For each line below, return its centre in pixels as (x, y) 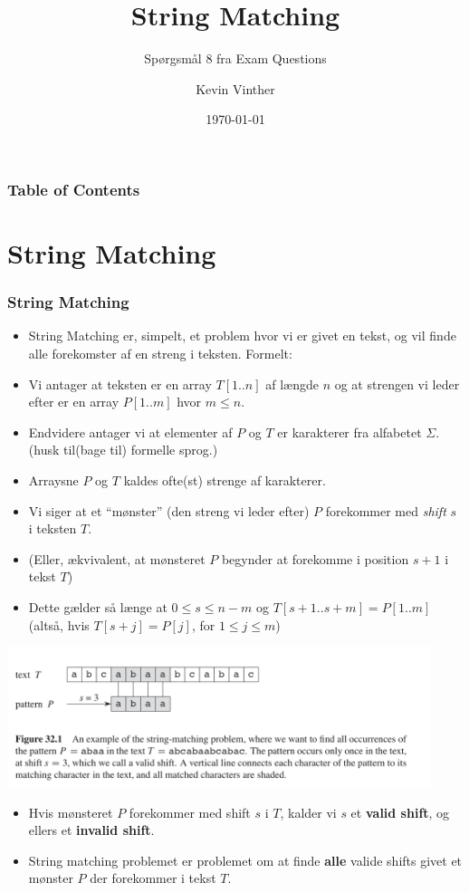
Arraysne (53, 480)
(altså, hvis (59, 624)
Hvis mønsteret (71, 812)
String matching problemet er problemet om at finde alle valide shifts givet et (245, 860)
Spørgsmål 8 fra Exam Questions (235, 58)
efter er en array (74, 402)
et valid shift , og (400, 812)
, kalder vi (308, 812)
